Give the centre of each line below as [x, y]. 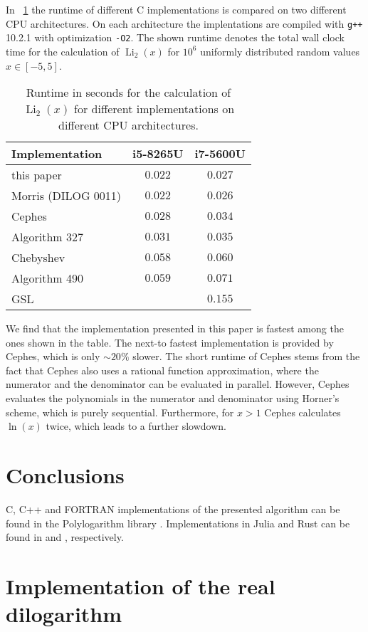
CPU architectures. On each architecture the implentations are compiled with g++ [184, 23]
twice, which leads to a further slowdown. [136, 426]
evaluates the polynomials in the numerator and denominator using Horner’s [173, 398]
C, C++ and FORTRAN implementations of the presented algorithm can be [173, 509]
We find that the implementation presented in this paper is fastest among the [175, 328]
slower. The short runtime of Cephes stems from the [246, 356]
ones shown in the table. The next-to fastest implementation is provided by [170, 342]
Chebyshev [38, 258]
